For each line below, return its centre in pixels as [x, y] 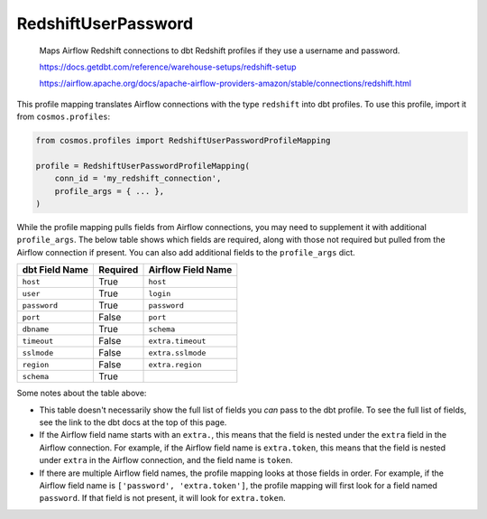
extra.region [175, 364]
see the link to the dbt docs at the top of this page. [133, 422]
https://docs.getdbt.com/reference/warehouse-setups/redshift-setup [168, 67]
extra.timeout [177, 341]
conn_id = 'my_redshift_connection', [138, 179]
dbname [36, 329]
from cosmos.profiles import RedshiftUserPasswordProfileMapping [183, 141]
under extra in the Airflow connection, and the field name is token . [166, 460]
